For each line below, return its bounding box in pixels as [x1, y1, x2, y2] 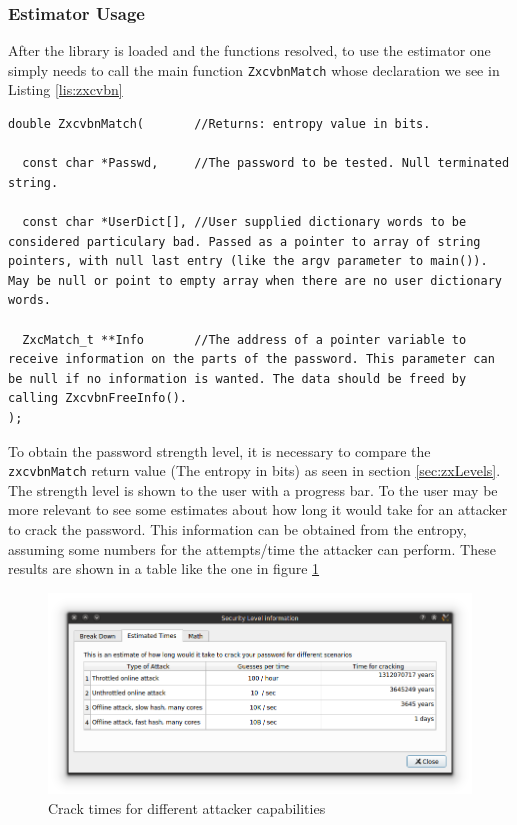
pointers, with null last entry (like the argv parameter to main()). [8, 254, 488, 269]
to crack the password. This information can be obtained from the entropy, [8, 519, 467, 539]
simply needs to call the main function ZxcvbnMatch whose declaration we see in [8, 59, 500, 80]
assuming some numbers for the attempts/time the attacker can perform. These [8, 538, 496, 559]
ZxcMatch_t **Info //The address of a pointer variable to [22, 332, 467, 347]
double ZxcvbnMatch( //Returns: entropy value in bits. [8, 117, 431, 132]
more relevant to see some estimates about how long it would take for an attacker [8, 499, 508, 520]
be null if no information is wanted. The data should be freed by [8, 371, 467, 386]
